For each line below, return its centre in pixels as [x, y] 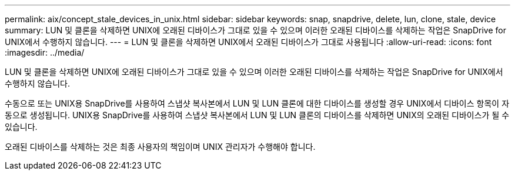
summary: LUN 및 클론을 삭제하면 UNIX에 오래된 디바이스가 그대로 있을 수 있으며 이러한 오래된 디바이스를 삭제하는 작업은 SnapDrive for [255, 30]
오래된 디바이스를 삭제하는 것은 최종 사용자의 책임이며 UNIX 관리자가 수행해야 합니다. [160, 147]
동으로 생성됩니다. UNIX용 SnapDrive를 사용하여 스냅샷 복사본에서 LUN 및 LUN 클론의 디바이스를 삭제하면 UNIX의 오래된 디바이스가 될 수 [257, 115]
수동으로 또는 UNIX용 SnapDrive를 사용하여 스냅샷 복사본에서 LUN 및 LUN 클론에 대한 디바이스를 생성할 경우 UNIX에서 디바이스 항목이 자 [257, 103]
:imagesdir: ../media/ [45, 52]
